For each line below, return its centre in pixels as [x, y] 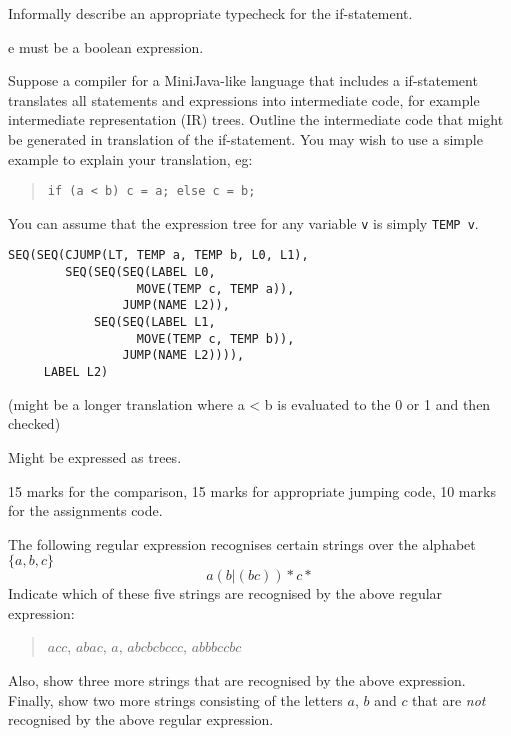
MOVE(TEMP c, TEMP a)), [215, 288]
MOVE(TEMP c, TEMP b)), [215, 338]
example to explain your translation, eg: [130, 158]
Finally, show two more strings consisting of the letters [175, 699]
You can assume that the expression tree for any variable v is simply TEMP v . [243, 222]
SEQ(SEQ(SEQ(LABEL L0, [140, 272]
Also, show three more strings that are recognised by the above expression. [237, 680]
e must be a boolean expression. [106, 46]
